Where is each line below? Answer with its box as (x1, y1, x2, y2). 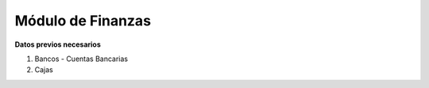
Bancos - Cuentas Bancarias (34, 54, 129, 63)
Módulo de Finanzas (14, 12, 151, 29)
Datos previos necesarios (14, 40, 101, 49)
